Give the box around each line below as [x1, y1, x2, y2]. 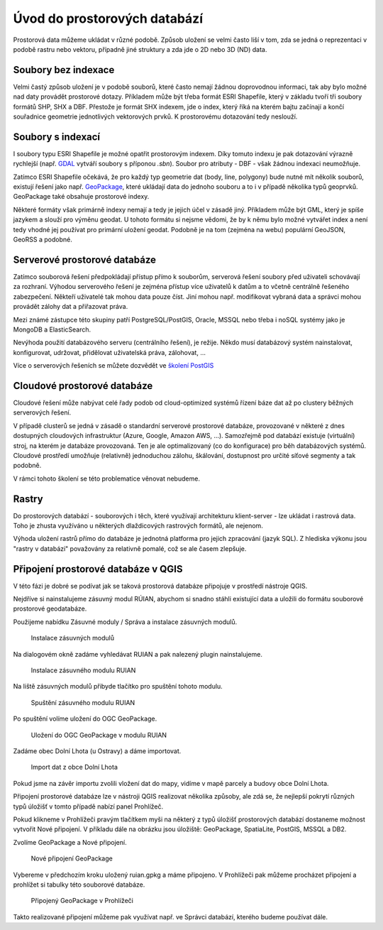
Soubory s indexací [13, 131, 101, 143]
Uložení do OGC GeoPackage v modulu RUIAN [30, 731, 167, 739]
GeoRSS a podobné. [13, 235, 72, 244]
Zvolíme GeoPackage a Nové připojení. [13, 838, 127, 846]
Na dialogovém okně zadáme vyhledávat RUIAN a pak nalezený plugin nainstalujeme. [13, 650, 262, 658]
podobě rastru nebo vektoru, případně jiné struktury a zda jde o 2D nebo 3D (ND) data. [13, 45, 267, 53]
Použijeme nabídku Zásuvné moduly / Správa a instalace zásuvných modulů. [13, 618, 238, 626]
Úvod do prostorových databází [13, 11, 204, 26]
